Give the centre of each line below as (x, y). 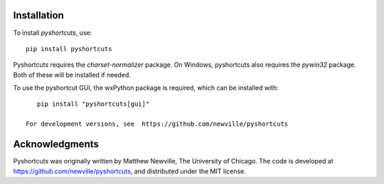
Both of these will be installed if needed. (72, 75)
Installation (38, 15)
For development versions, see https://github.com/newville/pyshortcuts (157, 124)
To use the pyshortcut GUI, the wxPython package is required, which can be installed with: (146, 88)
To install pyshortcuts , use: (53, 33)
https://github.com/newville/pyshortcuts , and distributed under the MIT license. (130, 171)
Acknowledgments (56, 145)
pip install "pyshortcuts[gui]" (93, 104)
